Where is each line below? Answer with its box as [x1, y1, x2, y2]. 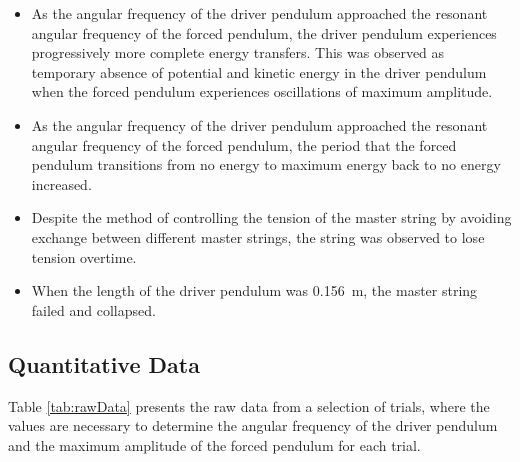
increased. [31, 173, 92, 194]
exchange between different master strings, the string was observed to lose [31, 226, 485, 247]
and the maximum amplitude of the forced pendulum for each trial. [8, 434, 421, 455]
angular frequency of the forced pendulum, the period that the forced [31, 134, 457, 155]
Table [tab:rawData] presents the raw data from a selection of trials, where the [8, 395, 490, 416]
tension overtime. [31, 246, 137, 267]
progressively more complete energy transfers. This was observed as [31, 42, 445, 63]
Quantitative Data [8, 348, 200, 379]
